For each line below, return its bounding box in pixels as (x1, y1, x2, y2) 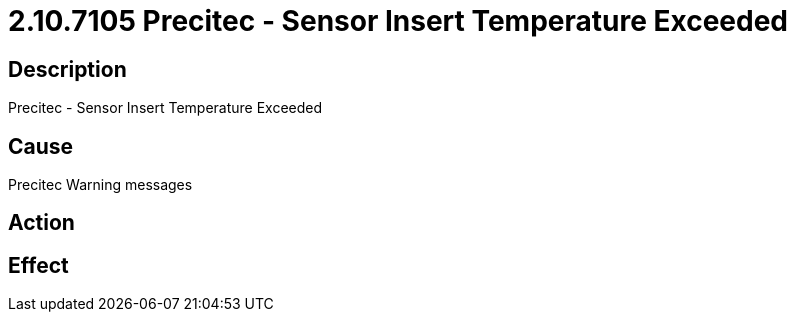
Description (8, 56, 127, 82)
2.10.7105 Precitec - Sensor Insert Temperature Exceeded (8, 4, 788, 38)
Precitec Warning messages (8, 176, 193, 194)
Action (8, 210, 75, 236)
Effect (8, 252, 69, 278)
